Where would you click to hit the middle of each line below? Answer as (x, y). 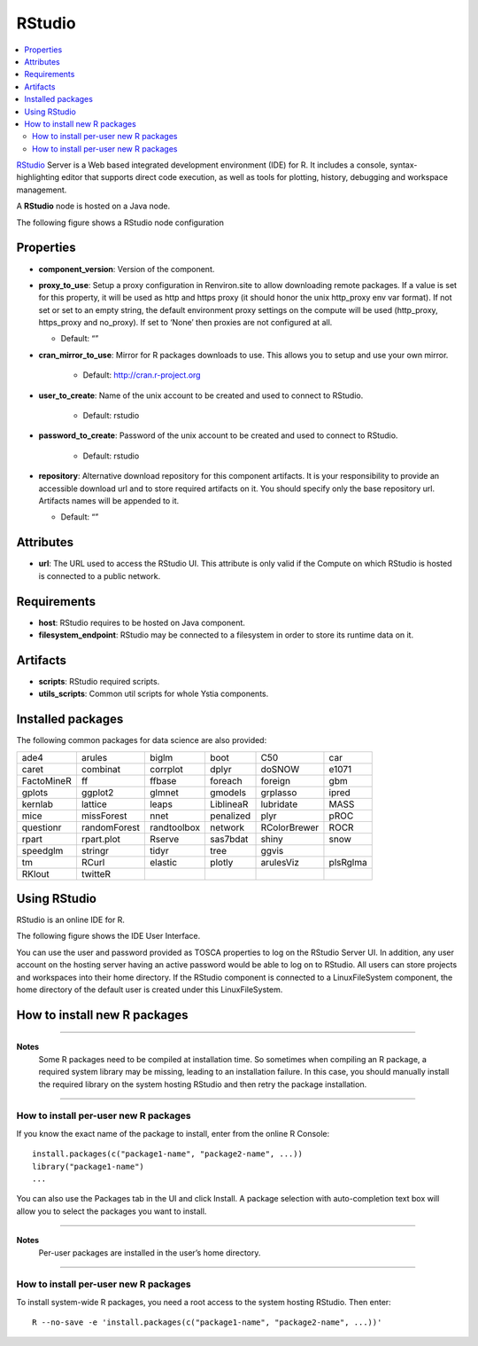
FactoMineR (46, 780)
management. (42, 190)
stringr (95, 850)
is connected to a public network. (100, 575)
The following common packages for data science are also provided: (142, 740)
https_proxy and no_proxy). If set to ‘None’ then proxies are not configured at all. (185, 323)
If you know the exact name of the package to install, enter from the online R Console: (173, 1133)
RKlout (35, 873)
